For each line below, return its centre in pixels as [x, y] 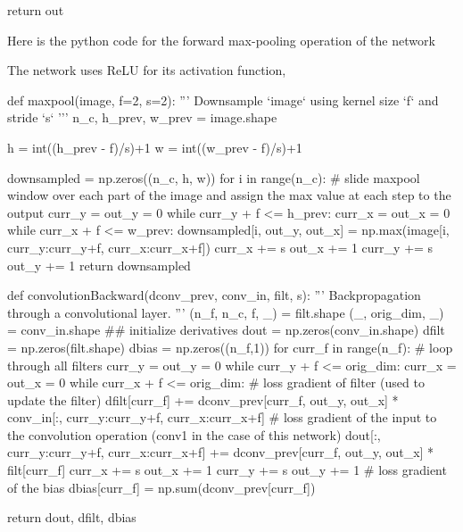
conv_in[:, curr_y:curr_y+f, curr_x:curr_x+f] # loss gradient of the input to [222, 417]
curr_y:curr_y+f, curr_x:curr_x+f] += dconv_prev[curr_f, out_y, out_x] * [221, 452]
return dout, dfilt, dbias [72, 517]
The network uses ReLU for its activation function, [147, 70]
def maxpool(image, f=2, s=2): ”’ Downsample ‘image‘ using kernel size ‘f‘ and [223, 100]
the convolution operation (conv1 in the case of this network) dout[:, [194, 434]
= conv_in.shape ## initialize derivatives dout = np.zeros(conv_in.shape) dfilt [226, 330]
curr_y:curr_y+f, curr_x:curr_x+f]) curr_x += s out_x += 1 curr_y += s [220, 247]
